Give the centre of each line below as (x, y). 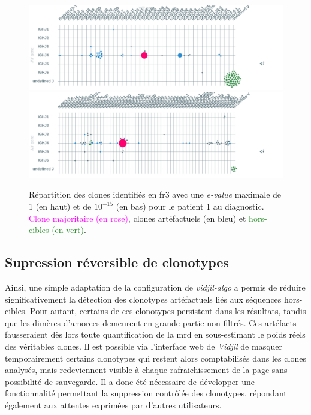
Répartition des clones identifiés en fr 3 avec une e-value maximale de (155, 194)
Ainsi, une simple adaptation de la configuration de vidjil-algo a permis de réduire (155, 287)
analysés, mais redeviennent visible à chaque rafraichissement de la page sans (146, 370)
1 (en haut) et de (60, 206)
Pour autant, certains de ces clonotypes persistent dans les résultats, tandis (168, 311)
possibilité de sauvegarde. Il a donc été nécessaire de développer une (130, 381)
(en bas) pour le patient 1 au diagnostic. (190, 206)
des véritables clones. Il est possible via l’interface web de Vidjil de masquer (144, 346)
